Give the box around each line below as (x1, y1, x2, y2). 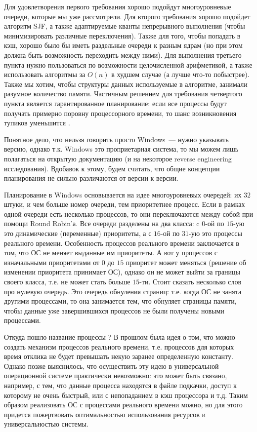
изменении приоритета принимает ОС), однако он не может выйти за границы (4, 267, 240, 277)
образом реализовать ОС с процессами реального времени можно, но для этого (4, 399, 243, 410)
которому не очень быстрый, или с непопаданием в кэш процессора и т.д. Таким (4, 390, 248, 400)
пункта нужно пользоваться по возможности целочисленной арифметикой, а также (4, 59, 253, 70)
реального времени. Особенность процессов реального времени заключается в (4, 237, 239, 248)
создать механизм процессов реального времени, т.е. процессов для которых (4, 341, 234, 352)
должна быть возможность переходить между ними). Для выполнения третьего (4, 49, 242, 60)
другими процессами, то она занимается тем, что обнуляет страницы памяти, (4, 296, 237, 306)
